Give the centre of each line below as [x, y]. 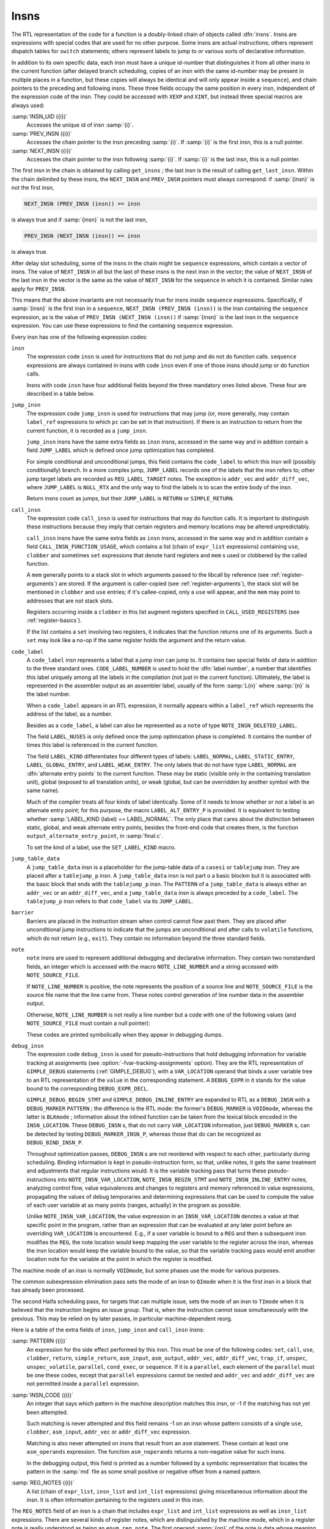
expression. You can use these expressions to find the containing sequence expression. [122, 326]
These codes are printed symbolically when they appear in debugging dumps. [125, 1034]
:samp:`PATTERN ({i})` [39, 1341]
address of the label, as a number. [69, 714]
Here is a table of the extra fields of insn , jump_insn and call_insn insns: [108, 1330]
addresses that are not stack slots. [70, 601]
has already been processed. [48, 1290]
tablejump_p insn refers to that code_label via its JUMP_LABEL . [110, 901]
